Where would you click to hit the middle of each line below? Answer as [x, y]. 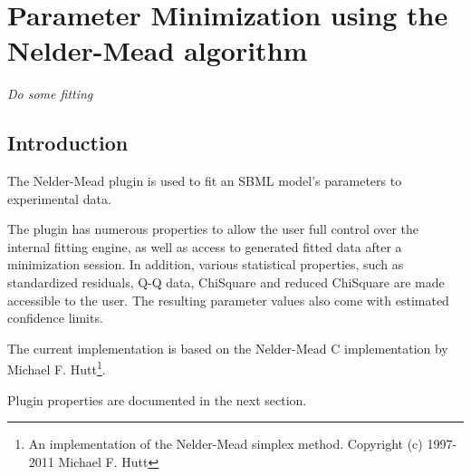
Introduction [68, 143]
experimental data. [59, 198]
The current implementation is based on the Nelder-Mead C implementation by [228, 348]
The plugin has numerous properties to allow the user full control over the [213, 229]
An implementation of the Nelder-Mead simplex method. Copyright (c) [226, 444]
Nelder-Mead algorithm [158, 50]
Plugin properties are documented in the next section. [157, 399]
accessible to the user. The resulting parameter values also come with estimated [228, 300]
